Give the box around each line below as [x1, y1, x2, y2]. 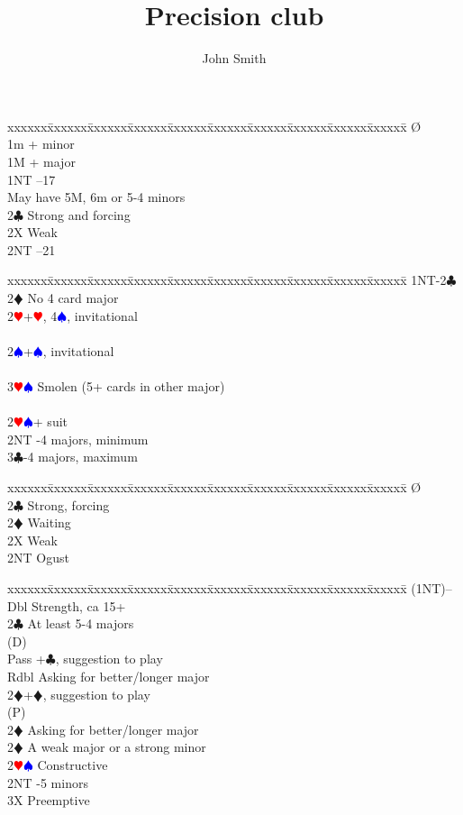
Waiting [27, 513, 71, 532]
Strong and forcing [27, 205, 131, 224]
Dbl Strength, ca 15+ [7, 596, 126, 615]
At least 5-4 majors [27, 614, 134, 633]
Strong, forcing [27, 495, 110, 514]
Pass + [7, 649, 46, 668]
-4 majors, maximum [23, 447, 138, 466]
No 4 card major [27, 288, 119, 307]
